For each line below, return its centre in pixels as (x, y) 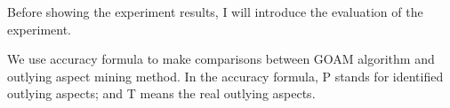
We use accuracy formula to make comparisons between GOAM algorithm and (221, 59)
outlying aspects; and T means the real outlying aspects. (161, 93)
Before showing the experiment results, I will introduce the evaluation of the (215, 12)
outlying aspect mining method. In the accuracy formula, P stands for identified (225, 76)
